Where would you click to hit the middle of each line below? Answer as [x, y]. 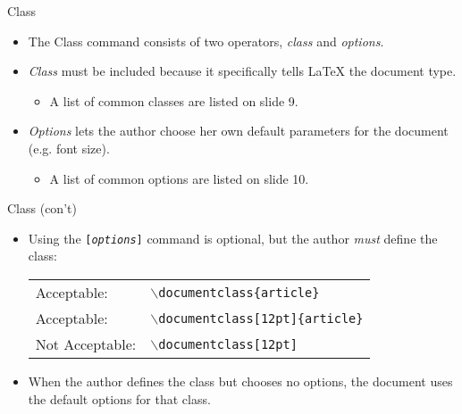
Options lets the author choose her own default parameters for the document [238, 131]
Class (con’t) [42, 208]
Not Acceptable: [86, 344]
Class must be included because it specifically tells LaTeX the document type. [242, 71]
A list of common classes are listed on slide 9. [174, 100]
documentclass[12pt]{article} [261, 318]
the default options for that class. [119, 398]
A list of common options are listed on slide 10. [179, 178]
